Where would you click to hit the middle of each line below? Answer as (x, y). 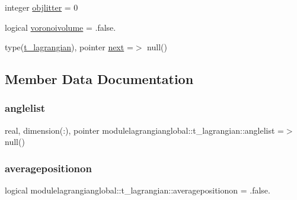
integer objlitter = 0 (41, 7)
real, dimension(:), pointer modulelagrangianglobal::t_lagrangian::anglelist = (144, 130)
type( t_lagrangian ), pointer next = (69, 47)
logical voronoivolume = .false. (60, 27)
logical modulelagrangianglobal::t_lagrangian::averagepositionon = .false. (138, 190)
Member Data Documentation (99, 79)
